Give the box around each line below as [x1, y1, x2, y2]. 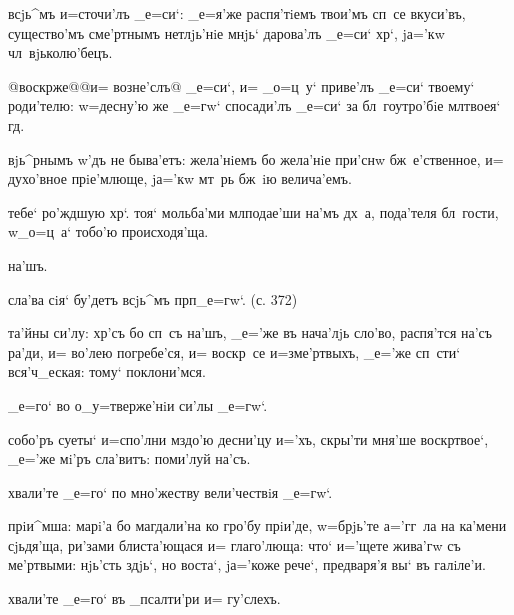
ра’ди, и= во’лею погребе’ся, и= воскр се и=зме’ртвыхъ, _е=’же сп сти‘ [8, 341, 461, 362]
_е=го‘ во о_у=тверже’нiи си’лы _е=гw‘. [8, 394, 268, 415]
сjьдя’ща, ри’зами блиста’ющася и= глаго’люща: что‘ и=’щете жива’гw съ [8, 534, 461, 555]
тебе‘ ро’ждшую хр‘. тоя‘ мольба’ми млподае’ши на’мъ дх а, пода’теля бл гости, [8, 201, 499, 222]
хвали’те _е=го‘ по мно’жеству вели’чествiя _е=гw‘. [8, 481, 333, 502]
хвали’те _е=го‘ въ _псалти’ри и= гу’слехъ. [8, 588, 281, 609]
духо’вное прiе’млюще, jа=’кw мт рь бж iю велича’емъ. [8, 168, 352, 189]
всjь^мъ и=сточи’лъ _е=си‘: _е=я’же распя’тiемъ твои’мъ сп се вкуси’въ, [8, 3, 466, 23]
